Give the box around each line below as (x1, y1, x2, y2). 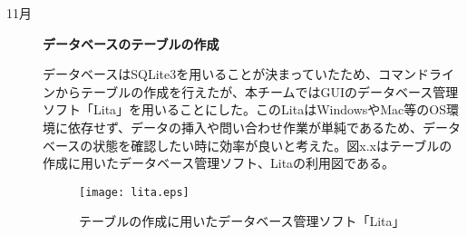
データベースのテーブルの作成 (43, 34, 219, 53)
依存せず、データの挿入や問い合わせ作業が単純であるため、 (67, 117, 423, 136)
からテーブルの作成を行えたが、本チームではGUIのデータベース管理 (54, 82, 459, 101)
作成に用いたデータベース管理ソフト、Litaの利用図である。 (43, 153, 394, 172)
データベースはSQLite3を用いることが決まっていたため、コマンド (43, 64, 430, 84)
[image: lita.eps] (79, 185, 190, 199)
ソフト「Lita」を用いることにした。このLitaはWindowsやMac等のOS (43, 100, 446, 119)
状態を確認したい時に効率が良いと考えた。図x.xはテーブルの (92, 135, 452, 154)
